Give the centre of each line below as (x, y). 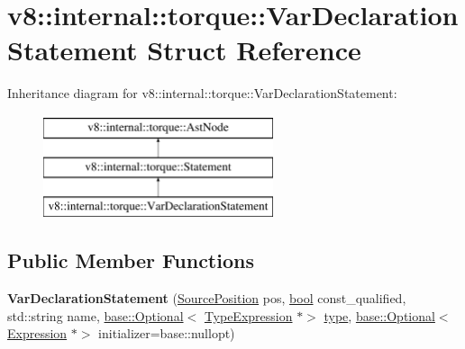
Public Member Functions (131, 260)
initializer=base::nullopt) (167, 333)
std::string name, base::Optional (96, 315)
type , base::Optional (379, 315)
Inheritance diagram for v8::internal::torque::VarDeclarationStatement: (202, 93)
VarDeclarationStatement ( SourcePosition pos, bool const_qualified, (207, 298)
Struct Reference (254, 50)
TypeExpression (248, 315)
